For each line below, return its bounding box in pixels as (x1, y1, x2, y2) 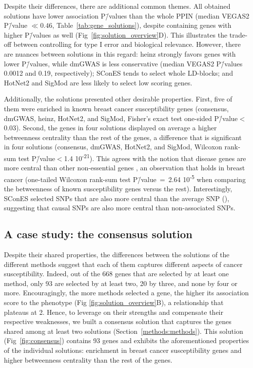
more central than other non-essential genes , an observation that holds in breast (4, 163, 245, 173)
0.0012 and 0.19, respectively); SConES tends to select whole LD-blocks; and (4, 68, 233, 78)
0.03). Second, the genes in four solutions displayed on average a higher (4, 123, 217, 133)
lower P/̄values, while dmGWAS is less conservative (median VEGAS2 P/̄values (4, 58, 243, 68)
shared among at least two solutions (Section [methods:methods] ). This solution (4, 326, 243, 336)
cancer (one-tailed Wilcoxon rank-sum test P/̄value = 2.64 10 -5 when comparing (4, 172, 246, 184)
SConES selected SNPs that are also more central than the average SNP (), (4, 193, 230, 203)
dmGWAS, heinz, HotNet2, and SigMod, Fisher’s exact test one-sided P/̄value (4, 113, 238, 123)
